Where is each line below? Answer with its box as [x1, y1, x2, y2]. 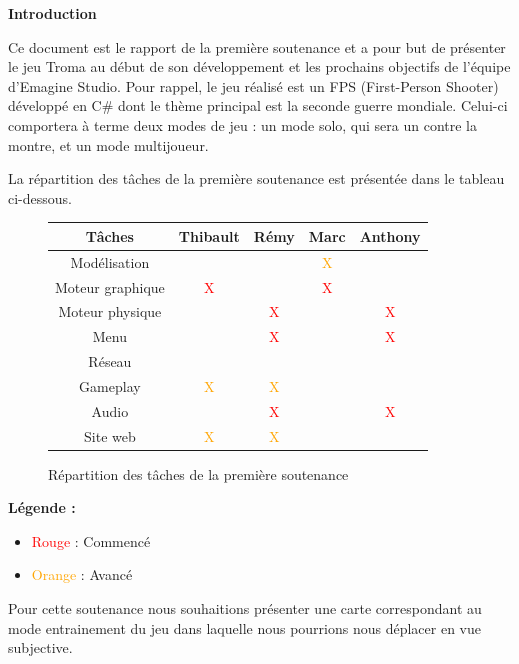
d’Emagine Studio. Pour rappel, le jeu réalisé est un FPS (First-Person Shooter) [8, 75, 499, 96]
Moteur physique [58, 301, 162, 322]
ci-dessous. [8, 187, 72, 208]
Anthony [359, 225, 421, 246]
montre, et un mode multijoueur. [8, 134, 209, 155]
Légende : [8, 497, 76, 518]
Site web [84, 425, 136, 446]
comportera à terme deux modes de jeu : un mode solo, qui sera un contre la [8, 114, 477, 135]
